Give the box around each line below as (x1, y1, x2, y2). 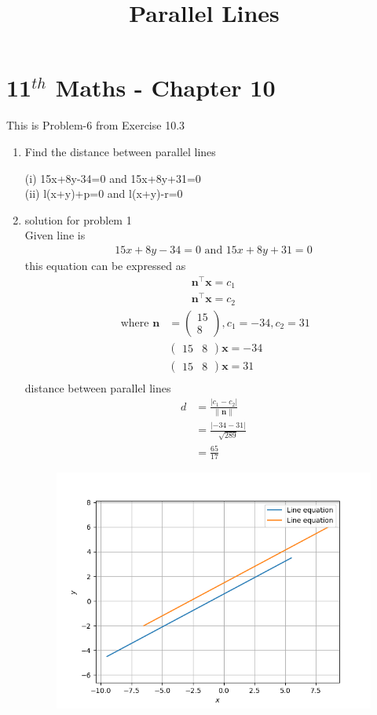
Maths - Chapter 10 (55, 71, 276, 104)
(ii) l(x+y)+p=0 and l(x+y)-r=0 (24, 185, 183, 202)
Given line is (24, 227, 86, 243)
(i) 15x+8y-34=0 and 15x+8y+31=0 (24, 170, 201, 186)
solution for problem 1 (24, 211, 132, 228)
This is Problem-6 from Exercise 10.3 (6, 117, 185, 133)
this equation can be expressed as (24, 257, 186, 273)
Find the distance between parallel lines (24, 143, 216, 159)
